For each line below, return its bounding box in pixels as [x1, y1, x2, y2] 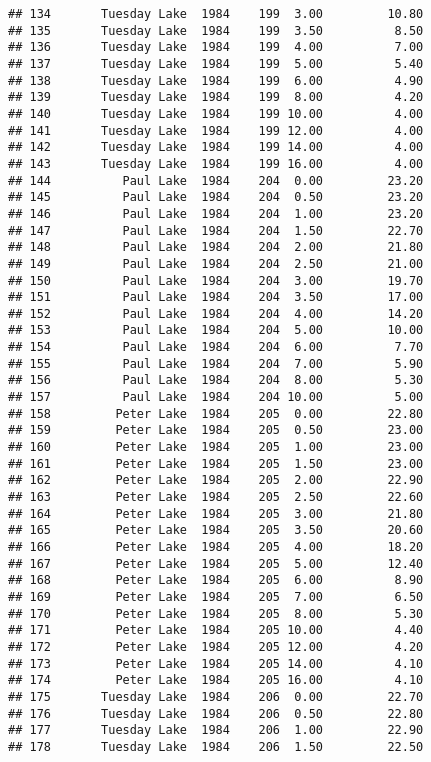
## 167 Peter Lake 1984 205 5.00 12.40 [8, 556, 424, 571]
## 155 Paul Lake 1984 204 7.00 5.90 [8, 356, 424, 371]
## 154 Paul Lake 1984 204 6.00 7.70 [8, 340, 424, 355]
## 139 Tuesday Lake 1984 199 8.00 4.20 [8, 90, 424, 105]
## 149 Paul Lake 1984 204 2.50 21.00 [8, 256, 424, 271]
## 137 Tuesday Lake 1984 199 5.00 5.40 [8, 56, 424, 71]
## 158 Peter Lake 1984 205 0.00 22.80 [8, 406, 424, 421]
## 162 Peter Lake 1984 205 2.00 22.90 [8, 473, 424, 488]
